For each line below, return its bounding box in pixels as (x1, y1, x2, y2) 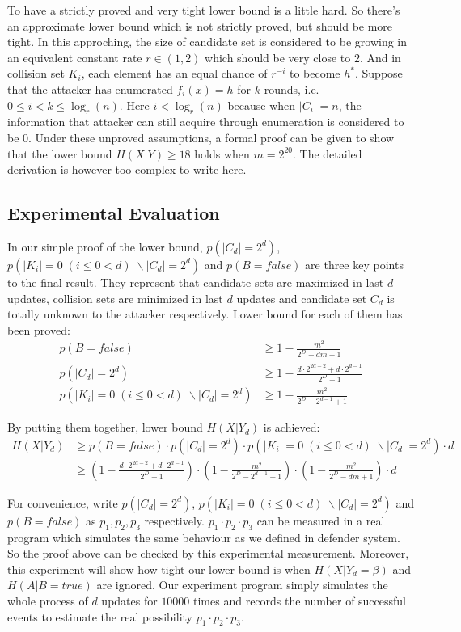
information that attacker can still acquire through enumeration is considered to (7, 113, 404, 130)
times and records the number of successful (193, 592, 407, 609)
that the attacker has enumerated (7, 80, 173, 97)
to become (289, 65, 340, 82)
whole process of (7, 592, 88, 609)
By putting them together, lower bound (7, 419, 203, 436)
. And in (359, 48, 401, 65)
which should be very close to (205, 48, 351, 65)
